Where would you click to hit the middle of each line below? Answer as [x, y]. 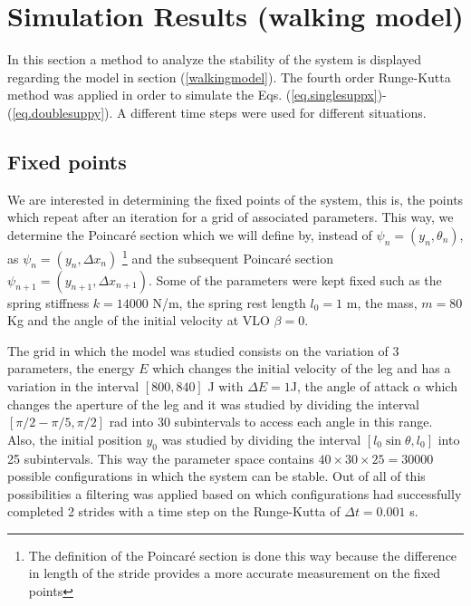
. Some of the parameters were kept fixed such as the [295, 279]
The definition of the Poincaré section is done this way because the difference [243, 555]
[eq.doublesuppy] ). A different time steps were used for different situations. [219, 112]
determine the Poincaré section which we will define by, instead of [190, 234]
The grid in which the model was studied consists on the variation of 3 [203, 350]
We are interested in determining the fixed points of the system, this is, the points [235, 199]
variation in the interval [73, 385]
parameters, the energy [71, 368]
